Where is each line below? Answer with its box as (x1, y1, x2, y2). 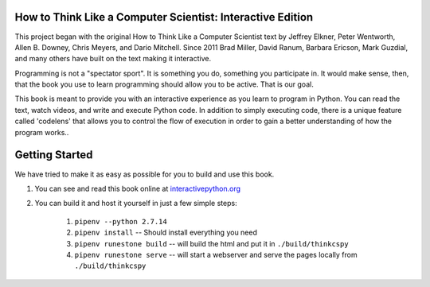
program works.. (14, 127, 69, 137)
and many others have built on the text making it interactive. (14, 54, 211, 64)
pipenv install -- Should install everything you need (74, 227, 258, 238)
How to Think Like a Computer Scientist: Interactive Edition (14, 10, 314, 24)
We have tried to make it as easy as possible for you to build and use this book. (14, 169, 275, 179)
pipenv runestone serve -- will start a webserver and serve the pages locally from (74, 250, 358, 259)
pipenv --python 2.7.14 (74, 217, 167, 226)
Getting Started (14, 148, 93, 162)
